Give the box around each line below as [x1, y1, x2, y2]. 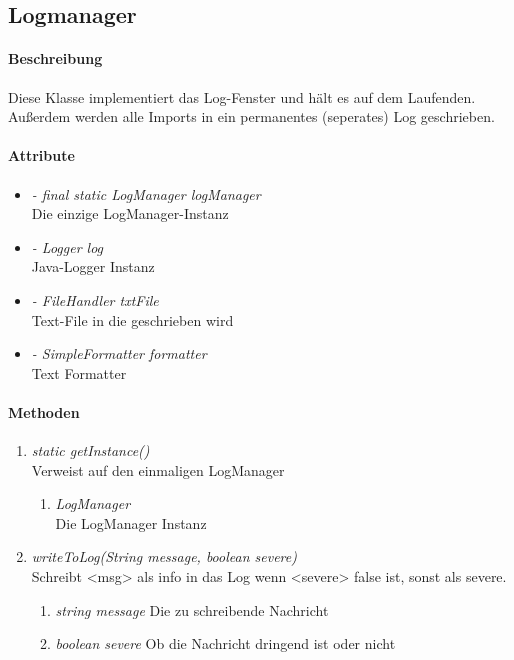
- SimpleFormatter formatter [31, 343, 207, 364]
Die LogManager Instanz [55, 512, 207, 533]
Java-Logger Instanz [31, 256, 155, 277]
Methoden [8, 401, 80, 422]
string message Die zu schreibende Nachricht [55, 599, 329, 620]
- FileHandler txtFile [31, 289, 159, 310]
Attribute [8, 145, 75, 166]
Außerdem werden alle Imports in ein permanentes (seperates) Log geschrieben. [8, 106, 495, 127]
